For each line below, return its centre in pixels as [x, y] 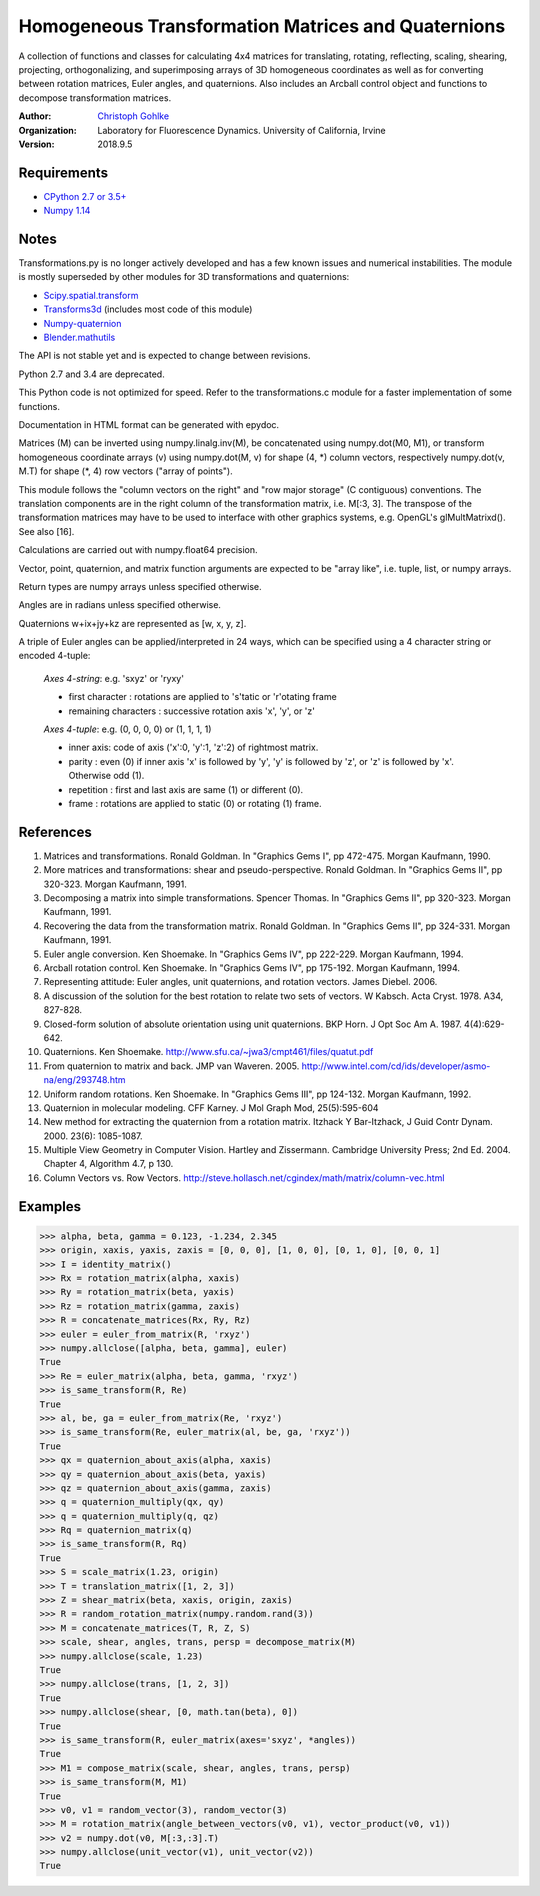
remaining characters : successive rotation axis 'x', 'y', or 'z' [191, 711]
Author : [35, 116]
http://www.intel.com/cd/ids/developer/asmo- [396, 1066]
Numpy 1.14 [67, 211]
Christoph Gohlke [133, 116]
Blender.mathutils [79, 337]
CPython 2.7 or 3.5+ [85, 196]
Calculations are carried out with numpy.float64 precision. [138, 550]
